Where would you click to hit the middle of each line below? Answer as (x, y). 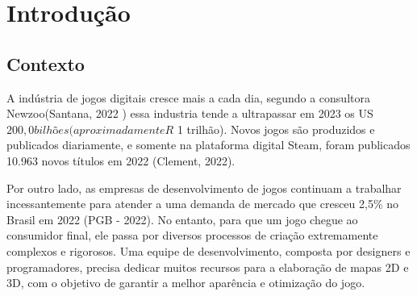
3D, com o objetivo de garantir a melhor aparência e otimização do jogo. (186, 283)
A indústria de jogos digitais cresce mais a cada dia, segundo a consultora (188, 97)
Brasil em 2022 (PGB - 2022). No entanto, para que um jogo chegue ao (182, 219)
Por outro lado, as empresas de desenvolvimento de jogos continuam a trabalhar (204, 188)
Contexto (46, 63)
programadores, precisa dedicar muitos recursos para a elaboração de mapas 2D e (208, 267)
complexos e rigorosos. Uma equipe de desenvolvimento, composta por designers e (208, 250)
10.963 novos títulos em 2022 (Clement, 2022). (121, 160)
